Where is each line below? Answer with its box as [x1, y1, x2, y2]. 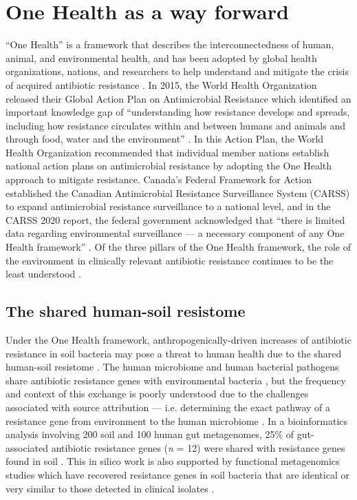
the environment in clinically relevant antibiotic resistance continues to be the [6, 253, 334, 267]
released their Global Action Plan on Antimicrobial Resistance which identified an [6, 91, 351, 105]
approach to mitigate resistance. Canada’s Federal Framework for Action [6, 172, 312, 187]
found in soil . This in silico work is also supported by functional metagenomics [6, 454, 340, 468]
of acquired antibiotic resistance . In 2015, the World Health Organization [6, 77, 317, 92]
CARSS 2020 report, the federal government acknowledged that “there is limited [6, 212, 345, 227]
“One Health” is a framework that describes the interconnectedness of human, [6, 37, 334, 52]
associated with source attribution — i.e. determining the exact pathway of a [6, 399, 331, 414]
